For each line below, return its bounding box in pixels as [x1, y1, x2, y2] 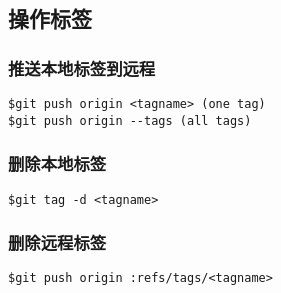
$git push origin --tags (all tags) [8, 113, 252, 128]
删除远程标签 [8, 230, 107, 255]
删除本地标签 [8, 151, 107, 176]
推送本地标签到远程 [8, 55, 156, 80]
